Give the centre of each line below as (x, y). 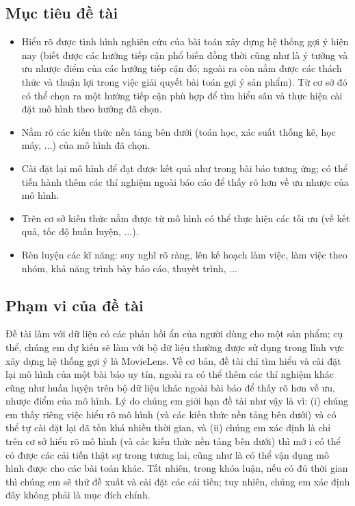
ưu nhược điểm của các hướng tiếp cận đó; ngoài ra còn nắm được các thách (182, 68)
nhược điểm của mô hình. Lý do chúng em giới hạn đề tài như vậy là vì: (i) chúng (177, 401)
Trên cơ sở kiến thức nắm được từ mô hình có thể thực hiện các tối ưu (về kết (186, 218)
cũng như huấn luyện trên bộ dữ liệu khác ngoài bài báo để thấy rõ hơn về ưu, (170, 387)
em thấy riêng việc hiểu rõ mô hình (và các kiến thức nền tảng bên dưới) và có (171, 414)
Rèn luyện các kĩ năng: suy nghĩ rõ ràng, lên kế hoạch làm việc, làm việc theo (184, 254)
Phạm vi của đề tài (75, 305)
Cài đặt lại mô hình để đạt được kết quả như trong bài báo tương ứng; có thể (184, 168)
